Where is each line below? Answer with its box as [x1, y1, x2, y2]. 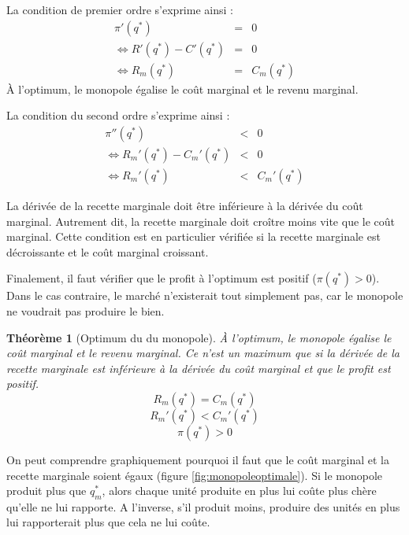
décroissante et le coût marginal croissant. [6, 243, 209, 260]
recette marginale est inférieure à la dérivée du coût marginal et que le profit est [6, 360, 391, 376]
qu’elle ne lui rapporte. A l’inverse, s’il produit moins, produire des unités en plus [6, 498, 400, 515]
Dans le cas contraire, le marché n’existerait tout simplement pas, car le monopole [6, 287, 403, 304]
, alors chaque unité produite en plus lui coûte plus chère [102, 482, 377, 499]
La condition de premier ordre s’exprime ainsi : [6, 2, 233, 17]
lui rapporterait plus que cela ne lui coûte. [6, 514, 210, 530]
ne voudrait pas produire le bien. [6, 302, 165, 319]
